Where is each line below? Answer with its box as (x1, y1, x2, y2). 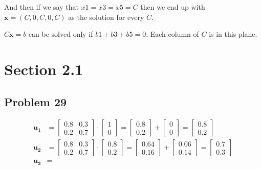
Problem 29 (4, 93, 67, 109)
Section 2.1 (4, 58, 83, 79)
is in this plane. (209, 29, 257, 39)
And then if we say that (4, 2, 79, 12)
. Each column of (146, 29, 199, 39)
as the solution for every (68, 11, 144, 22)
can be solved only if (28, 29, 93, 39)
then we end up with (140, 2, 205, 12)
